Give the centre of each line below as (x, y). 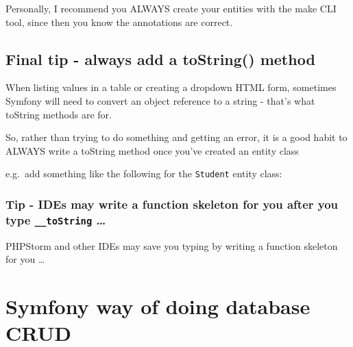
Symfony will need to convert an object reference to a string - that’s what (160, 100)
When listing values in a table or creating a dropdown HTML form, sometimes (171, 87)
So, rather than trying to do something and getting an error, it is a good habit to (176, 137)
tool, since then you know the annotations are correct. (119, 22)
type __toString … (56, 219)
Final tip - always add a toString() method (160, 59)
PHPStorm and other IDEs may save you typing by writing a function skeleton (172, 245)
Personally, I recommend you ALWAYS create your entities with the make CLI (171, 8)
